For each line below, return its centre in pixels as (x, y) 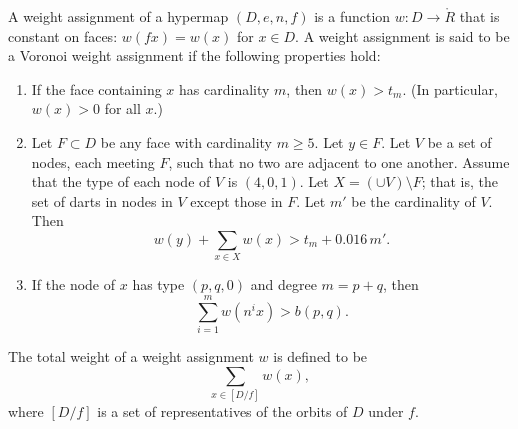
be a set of (459, 141)
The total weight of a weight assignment (131, 355)
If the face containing (96, 88)
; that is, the (460, 181)
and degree (283, 284)
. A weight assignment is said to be (402, 35)
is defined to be (320, 355)
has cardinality (224, 88)
